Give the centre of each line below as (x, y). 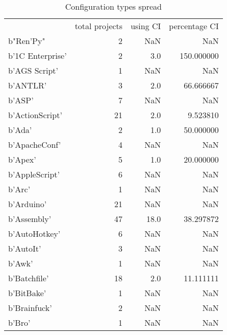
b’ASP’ (21, 100)
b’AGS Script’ (33, 70)
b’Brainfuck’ (30, 308)
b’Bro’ (19, 322)
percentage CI (194, 26)
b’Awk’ (21, 263)
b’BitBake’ (27, 293)
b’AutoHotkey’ (34, 233)
